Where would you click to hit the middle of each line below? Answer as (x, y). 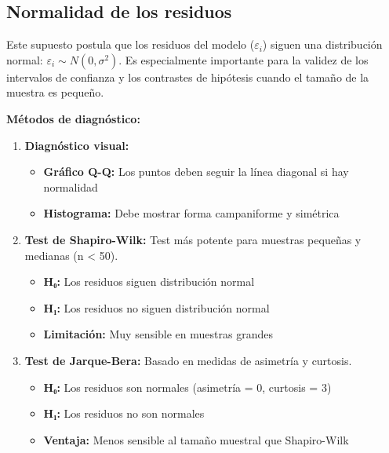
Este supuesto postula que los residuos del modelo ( (131, 44)
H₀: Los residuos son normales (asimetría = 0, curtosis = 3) (187, 387)
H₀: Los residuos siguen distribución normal (149, 281)
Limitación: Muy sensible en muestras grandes (158, 334)
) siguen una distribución (322, 44)
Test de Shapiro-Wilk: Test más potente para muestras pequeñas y (193, 239)
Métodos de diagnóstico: (73, 118)
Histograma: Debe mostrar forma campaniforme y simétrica (191, 213)
